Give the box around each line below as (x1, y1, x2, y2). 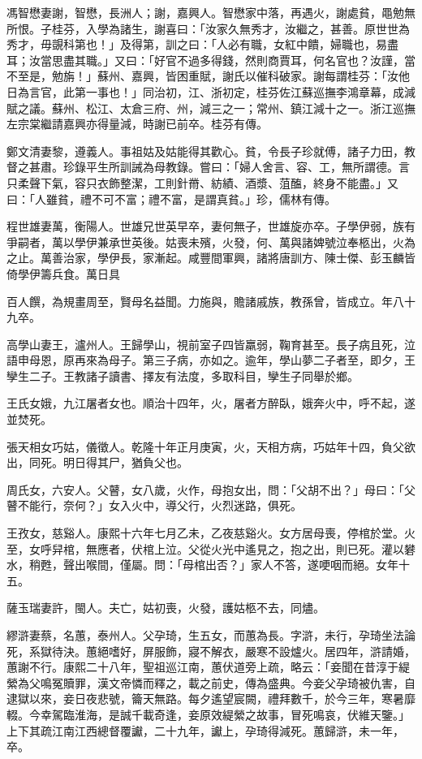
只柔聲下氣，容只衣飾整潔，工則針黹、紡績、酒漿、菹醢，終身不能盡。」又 (6, 174, 398, 191)
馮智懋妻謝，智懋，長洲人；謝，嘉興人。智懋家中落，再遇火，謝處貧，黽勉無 (6, 4, 416, 20)
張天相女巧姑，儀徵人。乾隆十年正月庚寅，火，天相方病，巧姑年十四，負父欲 (6, 438, 416, 455)
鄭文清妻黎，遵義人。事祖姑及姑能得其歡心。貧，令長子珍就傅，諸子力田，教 (6, 142, 416, 159)
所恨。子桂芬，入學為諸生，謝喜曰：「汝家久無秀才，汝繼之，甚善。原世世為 (6, 19, 410, 37)
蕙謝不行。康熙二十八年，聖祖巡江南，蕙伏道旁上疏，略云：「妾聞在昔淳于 (6, 658, 398, 675)
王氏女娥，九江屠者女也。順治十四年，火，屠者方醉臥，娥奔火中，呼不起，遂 (6, 395, 416, 412)
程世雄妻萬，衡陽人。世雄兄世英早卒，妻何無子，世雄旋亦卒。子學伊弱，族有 (6, 218, 416, 235)
